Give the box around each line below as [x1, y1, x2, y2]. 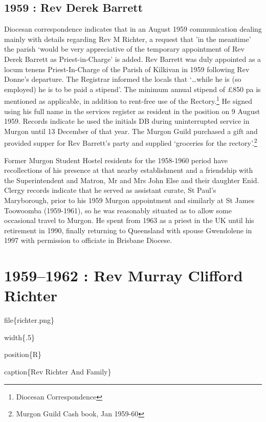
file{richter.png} [4, 315, 55, 325]
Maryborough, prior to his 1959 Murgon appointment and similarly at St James [4, 195, 255, 206]
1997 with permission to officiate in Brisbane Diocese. [4, 235, 172, 246]
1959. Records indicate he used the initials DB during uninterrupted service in [4, 116, 250, 126]
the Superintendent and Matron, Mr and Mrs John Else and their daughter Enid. [4, 174, 259, 185]
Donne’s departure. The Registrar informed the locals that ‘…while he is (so [4, 74, 241, 84]
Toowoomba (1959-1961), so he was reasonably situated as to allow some [4, 205, 232, 215]
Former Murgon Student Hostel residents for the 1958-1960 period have [4, 154, 228, 165]
